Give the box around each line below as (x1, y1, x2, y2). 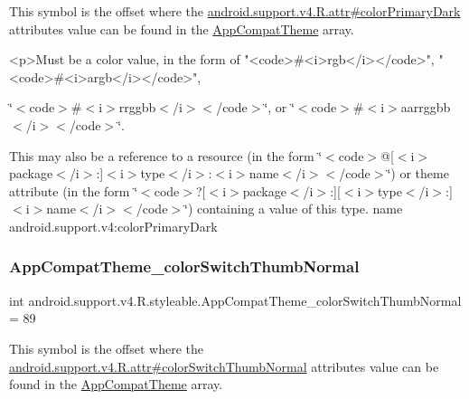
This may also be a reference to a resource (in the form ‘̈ (9, 146, 323, 165)
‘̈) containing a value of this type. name (184, 199, 403, 218)
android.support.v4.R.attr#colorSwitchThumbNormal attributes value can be (9, 356, 439, 375)
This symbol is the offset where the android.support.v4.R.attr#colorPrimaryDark (9, 2, 461, 20)
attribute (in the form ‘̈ (9, 181, 138, 200)
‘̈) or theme (387, 164, 449, 183)
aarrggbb (400, 98, 451, 117)
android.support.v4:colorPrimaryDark (9, 216, 218, 235)
